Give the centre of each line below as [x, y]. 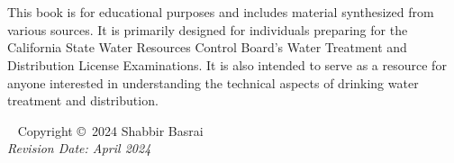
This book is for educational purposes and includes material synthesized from [221, 12]
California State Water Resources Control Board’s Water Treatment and [207, 47]
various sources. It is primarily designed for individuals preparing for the [208, 29]
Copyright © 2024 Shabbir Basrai [110, 130]
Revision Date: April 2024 [79, 148]
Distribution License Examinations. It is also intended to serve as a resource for [227, 64]
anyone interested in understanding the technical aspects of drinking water [213, 82]
